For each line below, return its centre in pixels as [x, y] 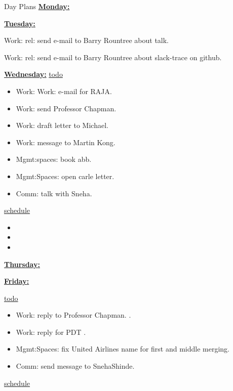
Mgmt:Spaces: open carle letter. [65, 176]
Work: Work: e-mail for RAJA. [64, 91]
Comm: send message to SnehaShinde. [75, 366]
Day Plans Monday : [37, 6]
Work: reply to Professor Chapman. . [73, 315]
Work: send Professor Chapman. [66, 108]
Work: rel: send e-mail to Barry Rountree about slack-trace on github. [113, 57]
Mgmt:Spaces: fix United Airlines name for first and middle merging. [123, 349]
